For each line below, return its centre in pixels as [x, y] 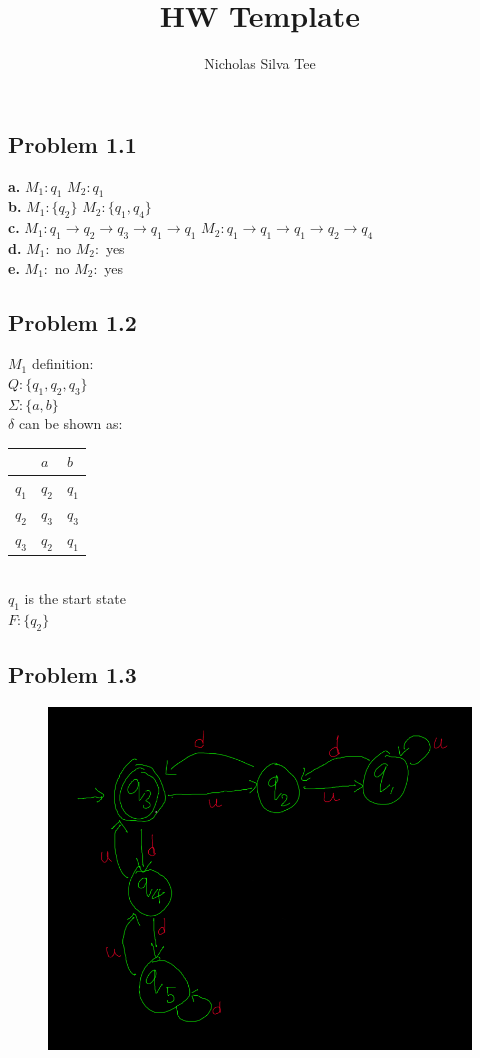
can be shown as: [70, 423]
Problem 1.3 [72, 674]
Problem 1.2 [72, 321]
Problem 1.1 [72, 143]
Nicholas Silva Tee [260, 63]
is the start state [75, 598]
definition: [62, 363]
